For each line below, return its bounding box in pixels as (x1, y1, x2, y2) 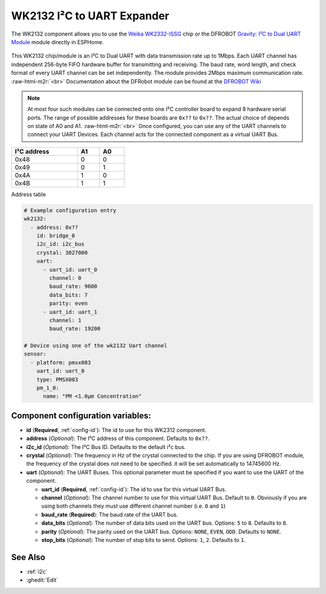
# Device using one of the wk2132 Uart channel (24, 342, 167, 349)
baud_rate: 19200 (49, 325, 101, 332)
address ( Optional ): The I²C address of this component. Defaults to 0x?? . (26, 435, 209, 442)
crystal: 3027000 (36, 249, 88, 256)
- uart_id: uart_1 (43, 308, 98, 315)
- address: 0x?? (30, 224, 78, 231)
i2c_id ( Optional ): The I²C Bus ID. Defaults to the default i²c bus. (26, 443, 187, 450)
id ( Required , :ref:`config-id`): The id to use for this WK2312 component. (26, 426, 206, 433)
